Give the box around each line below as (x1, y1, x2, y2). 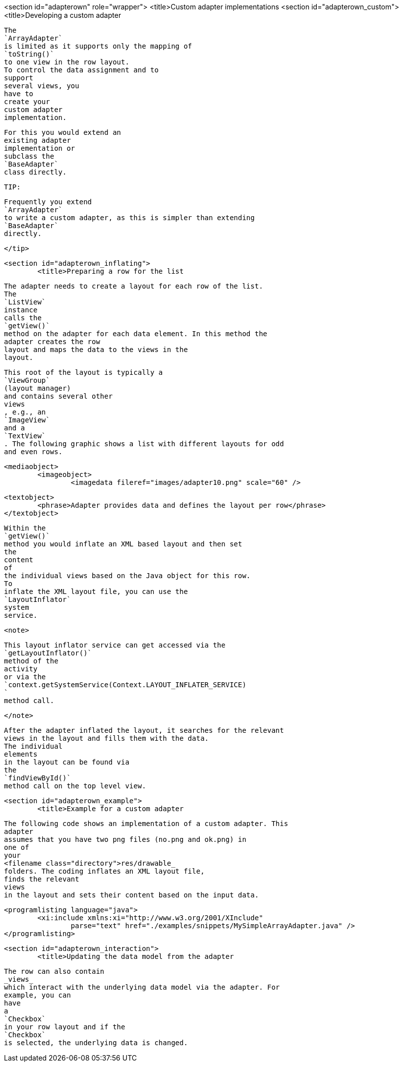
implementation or (4, 144, 75, 152)
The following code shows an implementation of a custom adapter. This (4, 820, 288, 828)
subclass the (4, 152, 55, 160)
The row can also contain (4, 967, 105, 975)
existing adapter (4, 136, 71, 144)
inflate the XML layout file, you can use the (4, 588, 188, 595)
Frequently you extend (4, 198, 92, 206)
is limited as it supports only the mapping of (4, 42, 192, 50)
